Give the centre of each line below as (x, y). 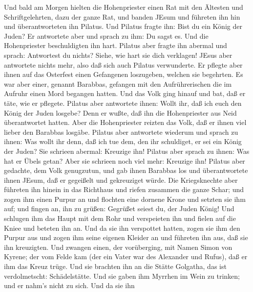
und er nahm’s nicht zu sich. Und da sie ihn (69, 285)
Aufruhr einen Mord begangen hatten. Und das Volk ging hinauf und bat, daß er (125, 93)
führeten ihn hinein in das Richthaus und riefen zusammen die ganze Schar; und (124, 189)
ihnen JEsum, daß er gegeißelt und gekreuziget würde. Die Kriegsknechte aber (121, 180)
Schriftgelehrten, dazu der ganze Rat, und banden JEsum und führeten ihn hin (122, 16)
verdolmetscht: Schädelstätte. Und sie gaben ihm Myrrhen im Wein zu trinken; (122, 276)
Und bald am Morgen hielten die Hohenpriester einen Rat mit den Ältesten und (124, 7)
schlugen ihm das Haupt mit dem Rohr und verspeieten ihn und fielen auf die (120, 218)
